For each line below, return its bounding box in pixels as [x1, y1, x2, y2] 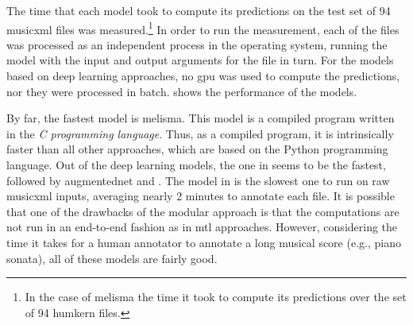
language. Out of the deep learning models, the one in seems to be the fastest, [6, 157, 386, 172]
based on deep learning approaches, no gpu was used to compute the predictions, [6, 68, 400, 84]
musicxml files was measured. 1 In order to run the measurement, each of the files [6, 18, 399, 37]
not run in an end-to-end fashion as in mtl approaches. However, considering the [6, 219, 398, 235]
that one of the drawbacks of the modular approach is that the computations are [6, 203, 399, 219]
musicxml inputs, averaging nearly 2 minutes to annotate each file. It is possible [6, 188, 395, 204]
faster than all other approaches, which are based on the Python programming [6, 141, 388, 157]
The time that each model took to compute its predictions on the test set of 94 [6, 2, 391, 18]
